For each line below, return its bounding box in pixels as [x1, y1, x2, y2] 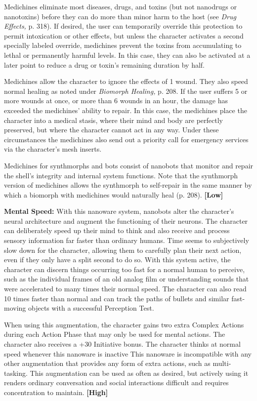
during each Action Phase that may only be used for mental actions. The [4, 329, 225, 339]
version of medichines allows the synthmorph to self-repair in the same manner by [4, 180, 252, 190]
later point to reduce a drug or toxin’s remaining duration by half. [4, 59, 205, 70]
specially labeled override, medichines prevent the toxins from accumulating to [4, 40, 242, 50]
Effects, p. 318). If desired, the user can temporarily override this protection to [4, 21, 243, 31]
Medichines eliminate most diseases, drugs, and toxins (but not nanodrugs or [4, 1, 237, 11]
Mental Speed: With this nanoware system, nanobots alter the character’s [4, 206, 234, 216]
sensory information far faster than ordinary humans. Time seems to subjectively [4, 235, 249, 245]
